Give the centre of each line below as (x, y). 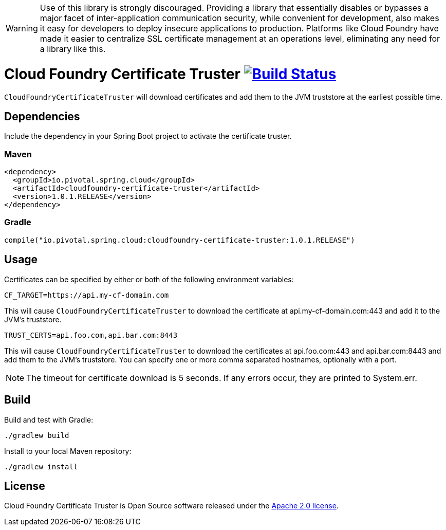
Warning (22, 28)
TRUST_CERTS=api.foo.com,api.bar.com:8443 (91, 335)
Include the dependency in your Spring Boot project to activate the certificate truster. (148, 136)
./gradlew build (37, 435)
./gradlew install (41, 467)
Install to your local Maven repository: (68, 451)
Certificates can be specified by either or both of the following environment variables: (149, 279)
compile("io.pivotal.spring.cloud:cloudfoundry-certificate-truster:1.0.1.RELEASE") (180, 240)
